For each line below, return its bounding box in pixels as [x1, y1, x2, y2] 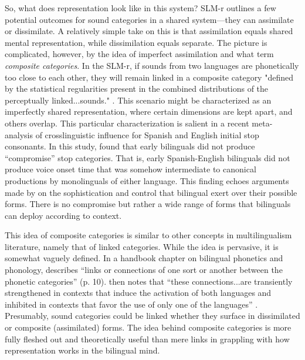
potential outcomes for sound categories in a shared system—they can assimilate [5, 13, 294, 25]
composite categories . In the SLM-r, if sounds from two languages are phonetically [5, 59, 299, 71]
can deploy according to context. [5, 209, 122, 221]
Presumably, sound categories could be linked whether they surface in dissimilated [5, 309, 300, 322]
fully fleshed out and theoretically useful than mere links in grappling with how [5, 332, 290, 345]
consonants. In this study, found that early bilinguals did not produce [5, 140, 255, 152]
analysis [5, 128, 33, 141]
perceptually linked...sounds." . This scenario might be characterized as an [5, 94, 272, 106]
